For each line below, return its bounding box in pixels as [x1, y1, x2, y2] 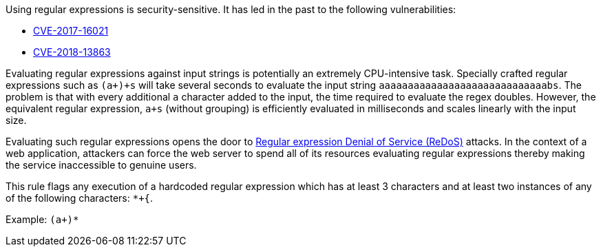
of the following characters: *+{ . [6, 192, 154, 204]
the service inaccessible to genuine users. [6, 159, 197, 171]
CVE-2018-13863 [33, 46, 111, 58]
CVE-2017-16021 [33, 25, 109, 36]
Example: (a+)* [6, 213, 79, 225]
